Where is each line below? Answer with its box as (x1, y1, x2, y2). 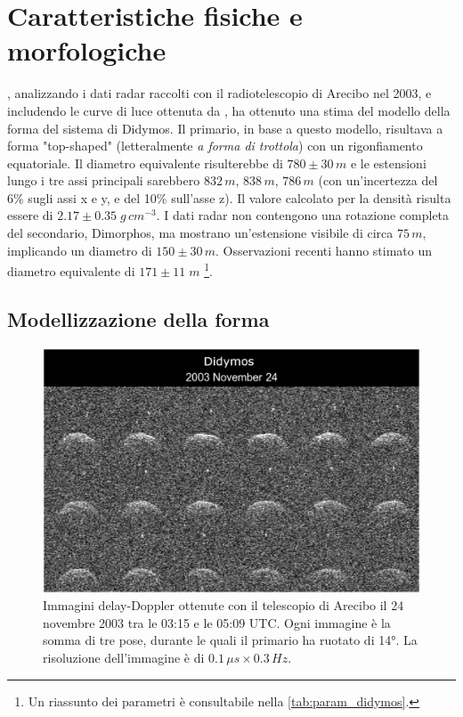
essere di (7, 206, 53, 224)
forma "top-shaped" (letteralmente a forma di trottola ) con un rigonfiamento (7, 136, 423, 155)
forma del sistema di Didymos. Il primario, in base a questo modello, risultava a (7, 118, 443, 137)
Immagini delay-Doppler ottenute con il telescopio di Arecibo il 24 (43, 596, 404, 615)
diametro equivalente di (7, 261, 135, 280)
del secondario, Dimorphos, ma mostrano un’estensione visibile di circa (7, 224, 394, 242)
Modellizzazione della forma (7, 305, 270, 332)
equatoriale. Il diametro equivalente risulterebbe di (7, 153, 283, 172)
